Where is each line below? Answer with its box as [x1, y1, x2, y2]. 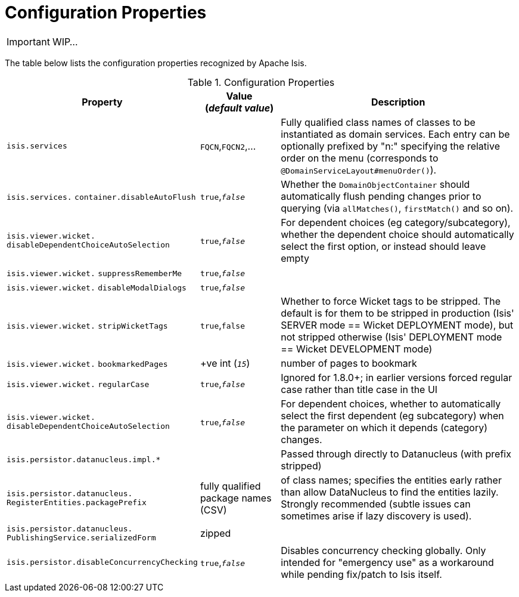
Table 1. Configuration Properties [187, 76, 335, 88]
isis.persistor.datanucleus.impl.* [7, 455, 161, 465]
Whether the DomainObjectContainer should [281, 178, 470, 190]
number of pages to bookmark [281, 357, 417, 369]
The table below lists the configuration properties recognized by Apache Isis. [5, 57, 307, 68]
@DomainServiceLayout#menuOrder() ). [281, 163, 437, 176]
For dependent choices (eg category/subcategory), [281, 216, 511, 228]
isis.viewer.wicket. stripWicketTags [7, 321, 168, 330]
